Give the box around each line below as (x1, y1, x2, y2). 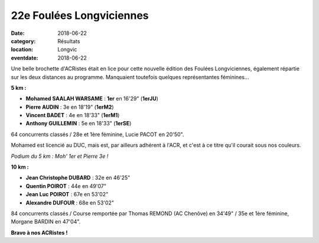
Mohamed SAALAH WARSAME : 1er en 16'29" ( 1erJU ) (25, 95, 159, 102)
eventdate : (11, 54, 38, 61)
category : (11, 37, 36, 44)
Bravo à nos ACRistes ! (11, 229, 68, 236)
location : (11, 46, 34, 53)
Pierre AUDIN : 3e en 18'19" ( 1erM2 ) (25, 103, 114, 111)
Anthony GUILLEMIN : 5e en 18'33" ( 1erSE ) (25, 120, 132, 127)
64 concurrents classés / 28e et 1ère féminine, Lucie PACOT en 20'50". (11, 131, 184, 138)
